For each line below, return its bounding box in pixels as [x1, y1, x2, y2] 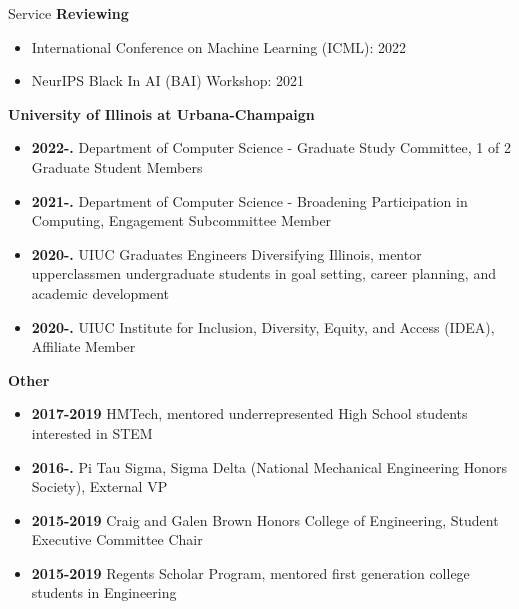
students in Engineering [31, 582, 177, 603]
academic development [31, 282, 170, 303]
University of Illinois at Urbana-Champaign [8, 103, 315, 124]
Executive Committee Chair [31, 529, 203, 550]
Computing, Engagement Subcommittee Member [31, 210, 332, 231]
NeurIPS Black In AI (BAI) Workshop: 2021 [31, 70, 304, 91]
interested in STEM [31, 422, 153, 443]
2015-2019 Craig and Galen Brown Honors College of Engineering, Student [31, 509, 499, 530]
